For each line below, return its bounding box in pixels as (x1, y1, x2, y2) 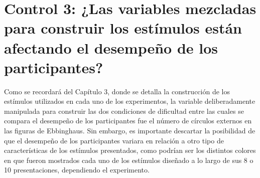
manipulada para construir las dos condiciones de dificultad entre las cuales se (4, 105, 244, 116)
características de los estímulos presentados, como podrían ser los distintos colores (4, 145, 256, 155)
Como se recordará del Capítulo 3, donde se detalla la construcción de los (4, 86, 230, 96)
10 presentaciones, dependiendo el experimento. (4, 164, 150, 175)
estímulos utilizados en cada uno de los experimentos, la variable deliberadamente (4, 96, 255, 106)
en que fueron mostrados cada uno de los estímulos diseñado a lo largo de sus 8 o (4, 154, 253, 165)
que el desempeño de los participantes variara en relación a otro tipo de (4, 135, 224, 145)
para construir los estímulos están (4, 18, 242, 38)
